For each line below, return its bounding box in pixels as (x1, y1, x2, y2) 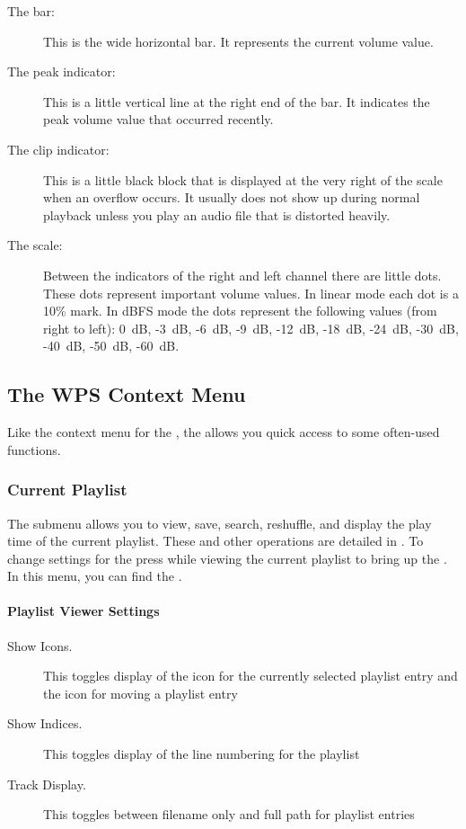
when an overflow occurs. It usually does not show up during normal (43, 188, 420, 207)
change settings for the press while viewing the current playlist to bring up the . (7, 548, 447, 567)
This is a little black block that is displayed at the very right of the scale (43, 170, 443, 189)
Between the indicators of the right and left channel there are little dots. (43, 265, 442, 284)
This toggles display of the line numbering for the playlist (43, 744, 360, 763)
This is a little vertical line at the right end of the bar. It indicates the (43, 92, 430, 111)
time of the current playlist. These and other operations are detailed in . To (7, 531, 424, 550)
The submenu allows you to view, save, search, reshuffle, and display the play (7, 513, 432, 532)
